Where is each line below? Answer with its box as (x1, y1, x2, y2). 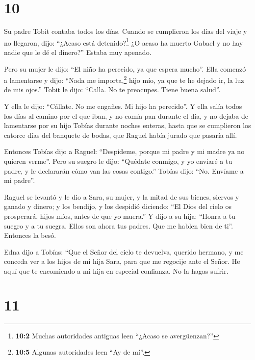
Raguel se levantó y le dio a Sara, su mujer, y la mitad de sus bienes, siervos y (4, 191, 239, 202)
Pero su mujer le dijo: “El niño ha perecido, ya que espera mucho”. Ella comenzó (4, 63, 246, 74)
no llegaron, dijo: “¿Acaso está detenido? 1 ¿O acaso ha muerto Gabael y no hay (4, 36, 243, 48)
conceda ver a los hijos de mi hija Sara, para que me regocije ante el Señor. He (4, 256, 240, 266)
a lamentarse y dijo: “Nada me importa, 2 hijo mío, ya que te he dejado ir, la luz (4, 74, 244, 85)
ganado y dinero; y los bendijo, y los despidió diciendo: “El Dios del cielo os (4, 201, 232, 211)
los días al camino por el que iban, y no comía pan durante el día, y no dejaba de (4, 110, 249, 121)
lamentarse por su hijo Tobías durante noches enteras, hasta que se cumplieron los (4, 120, 251, 130)
